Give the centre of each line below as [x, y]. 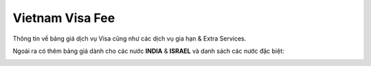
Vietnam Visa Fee [64, 18]
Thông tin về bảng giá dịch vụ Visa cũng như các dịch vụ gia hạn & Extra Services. [130, 38]
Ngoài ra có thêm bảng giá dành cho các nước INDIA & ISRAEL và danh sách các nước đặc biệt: [148, 51]
